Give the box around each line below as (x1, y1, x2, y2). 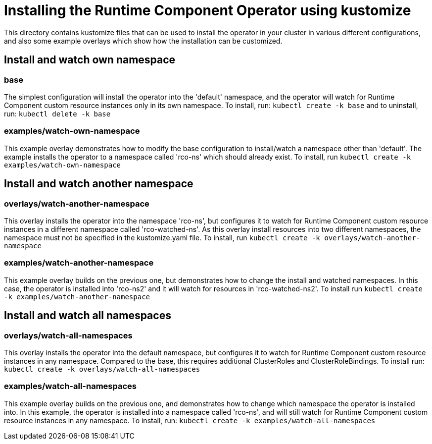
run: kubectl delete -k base (4, 109, 111, 118)
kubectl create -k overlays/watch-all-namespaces (4, 365, 200, 373)
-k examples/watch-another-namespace (4, 292, 150, 301)
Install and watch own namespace (4, 54, 176, 66)
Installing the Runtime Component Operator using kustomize (4, 2, 411, 19)
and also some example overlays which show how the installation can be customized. (4, 36, 283, 45)
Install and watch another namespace (4, 177, 193, 190)
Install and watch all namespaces (4, 309, 171, 322)
